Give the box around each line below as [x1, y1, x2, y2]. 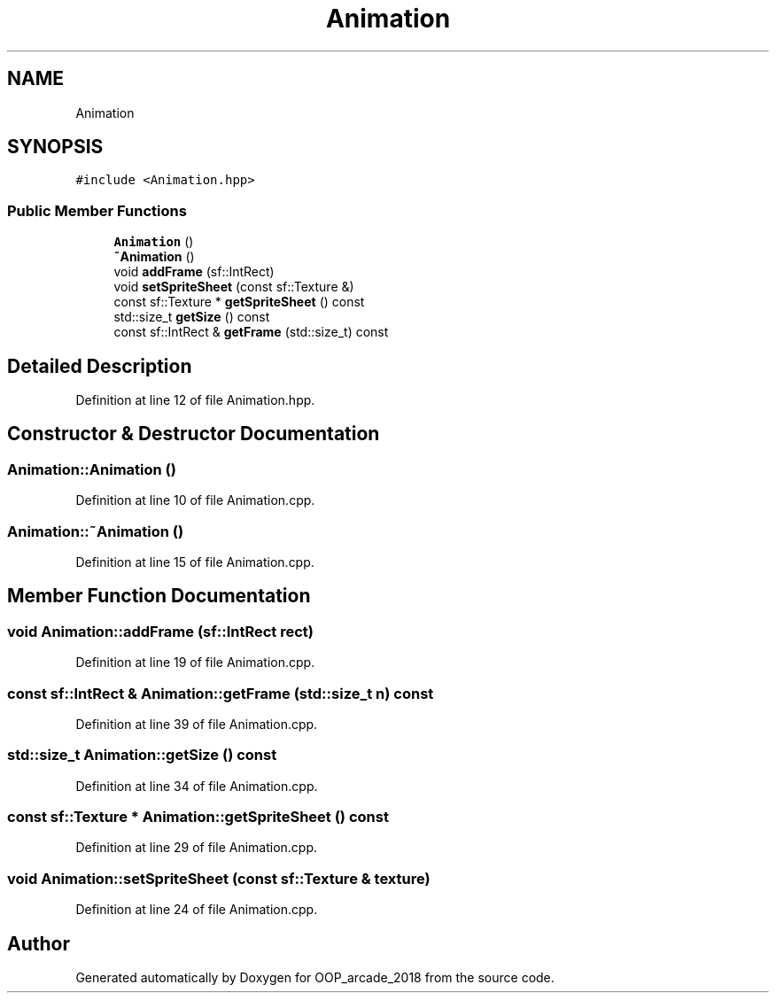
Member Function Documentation [7, 585, 311, 608]
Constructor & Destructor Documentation [7, 422, 380, 446]
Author [7, 932, 70, 955]
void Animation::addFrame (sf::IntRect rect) [7, 622, 314, 640]
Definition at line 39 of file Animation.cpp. [75, 716, 318, 732]
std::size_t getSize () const [113, 309, 270, 325]
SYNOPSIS [7, 136, 104, 159]
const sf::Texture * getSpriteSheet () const [113, 294, 365, 310]
